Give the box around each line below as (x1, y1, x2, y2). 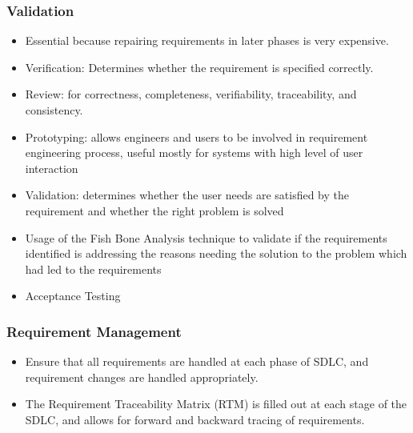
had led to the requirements (25, 260, 162, 277)
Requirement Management (6, 321, 182, 341)
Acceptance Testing (25, 287, 121, 304)
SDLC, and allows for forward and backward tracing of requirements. (25, 411, 365, 427)
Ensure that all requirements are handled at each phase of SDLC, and (25, 353, 369, 370)
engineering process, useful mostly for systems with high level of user (25, 144, 363, 161)
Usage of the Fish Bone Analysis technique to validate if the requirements (25, 229, 387, 246)
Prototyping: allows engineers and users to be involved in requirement (25, 128, 368, 145)
